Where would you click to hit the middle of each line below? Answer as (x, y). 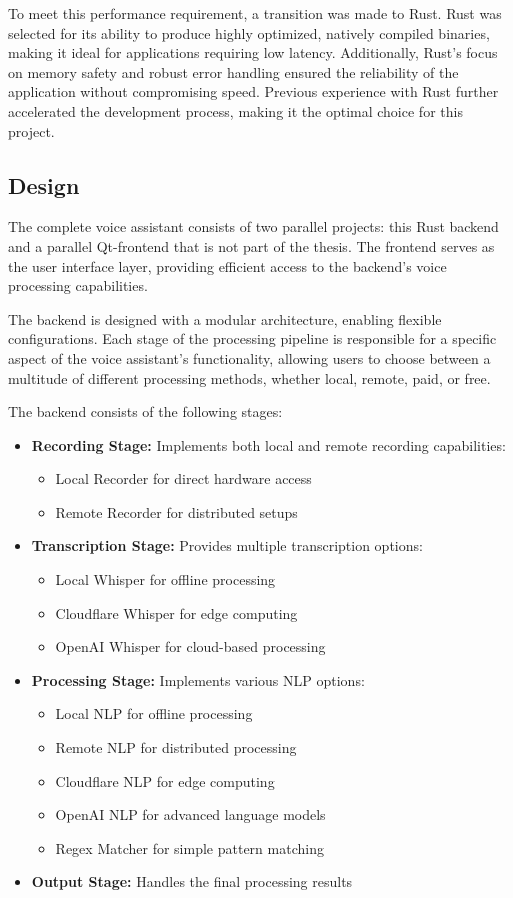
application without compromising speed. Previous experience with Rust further (253, 91)
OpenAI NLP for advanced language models (190, 814)
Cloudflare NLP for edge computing (165, 780)
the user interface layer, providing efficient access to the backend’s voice (227, 265)
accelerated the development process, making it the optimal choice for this (235, 110)
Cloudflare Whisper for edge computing (176, 612)
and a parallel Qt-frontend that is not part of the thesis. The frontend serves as (251, 245)
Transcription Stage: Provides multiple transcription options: (227, 545)
